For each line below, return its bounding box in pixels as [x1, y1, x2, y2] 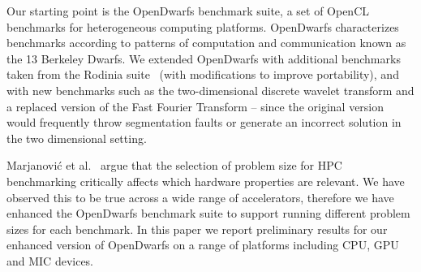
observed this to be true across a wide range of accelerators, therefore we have [6, 188, 394, 205]
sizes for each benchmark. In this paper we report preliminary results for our [6, 220, 388, 237]
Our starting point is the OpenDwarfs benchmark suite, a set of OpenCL [6, 2, 370, 19]
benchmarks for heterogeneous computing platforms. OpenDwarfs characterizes [6, 18, 399, 35]
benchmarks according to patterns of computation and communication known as [6, 34, 406, 51]
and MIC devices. [6, 252, 94, 269]
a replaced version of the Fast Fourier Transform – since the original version [6, 97, 384, 114]
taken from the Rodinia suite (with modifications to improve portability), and [6, 66, 399, 83]
